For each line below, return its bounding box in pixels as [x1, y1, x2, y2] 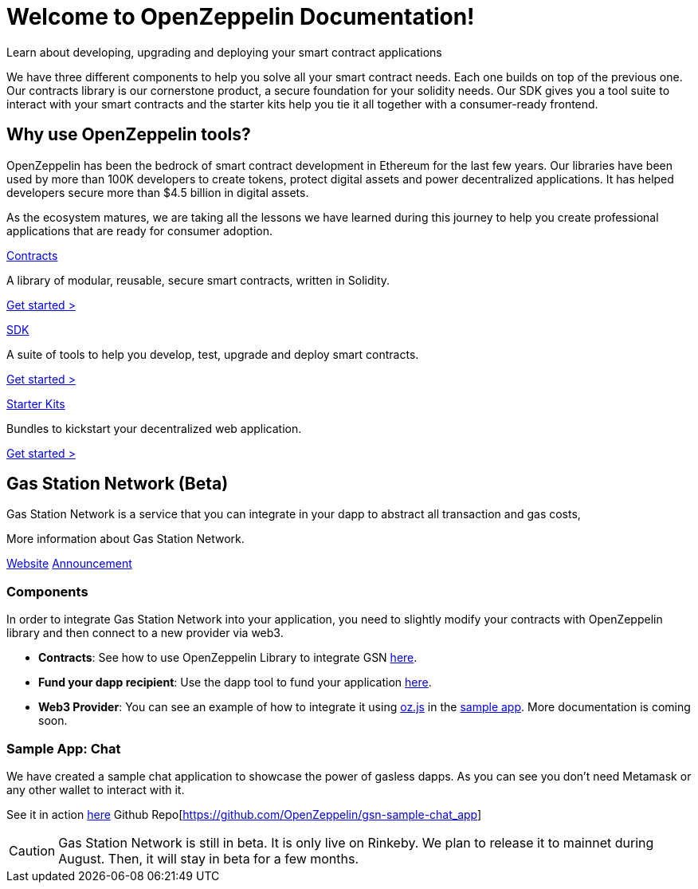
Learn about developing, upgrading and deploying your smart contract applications [6, 45, 442, 59]
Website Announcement [6, 557, 132, 571]
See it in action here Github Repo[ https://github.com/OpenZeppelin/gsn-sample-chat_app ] [6, 807, 482, 821]
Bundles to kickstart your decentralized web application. [6, 421, 302, 435]
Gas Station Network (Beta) [6, 474, 229, 494]
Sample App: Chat [6, 740, 121, 757]
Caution [9, 842, 56, 859]
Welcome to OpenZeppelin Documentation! [6, 3, 475, 30]
